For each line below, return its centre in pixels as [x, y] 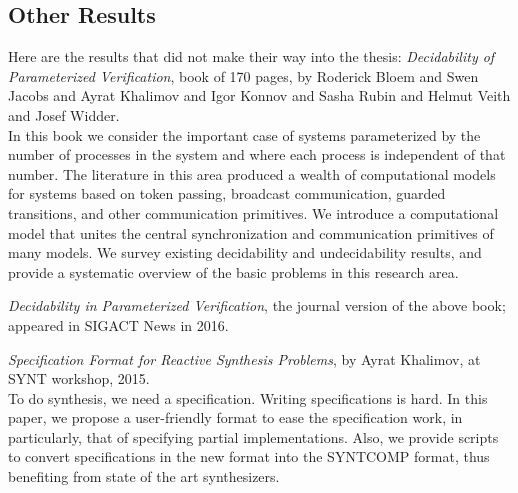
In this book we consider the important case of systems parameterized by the [244, 134]
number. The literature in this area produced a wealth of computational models [252, 173]
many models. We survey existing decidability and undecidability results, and [245, 252]
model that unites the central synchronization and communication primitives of [251, 232]
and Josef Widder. [64, 114]
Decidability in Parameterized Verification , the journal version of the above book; [257, 305]
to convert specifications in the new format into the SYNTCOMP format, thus [249, 456]
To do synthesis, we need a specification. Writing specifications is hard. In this [248, 397]
